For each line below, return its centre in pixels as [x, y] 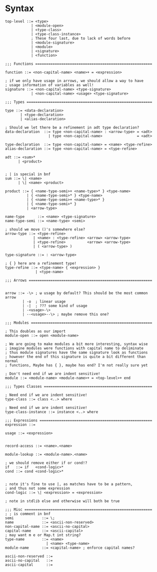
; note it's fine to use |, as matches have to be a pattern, [69, 484]
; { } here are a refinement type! [41, 263]
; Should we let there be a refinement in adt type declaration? [72, 127]
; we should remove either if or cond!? [46, 463]
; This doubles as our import [36, 331]
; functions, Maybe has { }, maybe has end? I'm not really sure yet [77, 365]
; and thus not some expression [37, 488]
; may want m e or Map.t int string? [43, 535]
